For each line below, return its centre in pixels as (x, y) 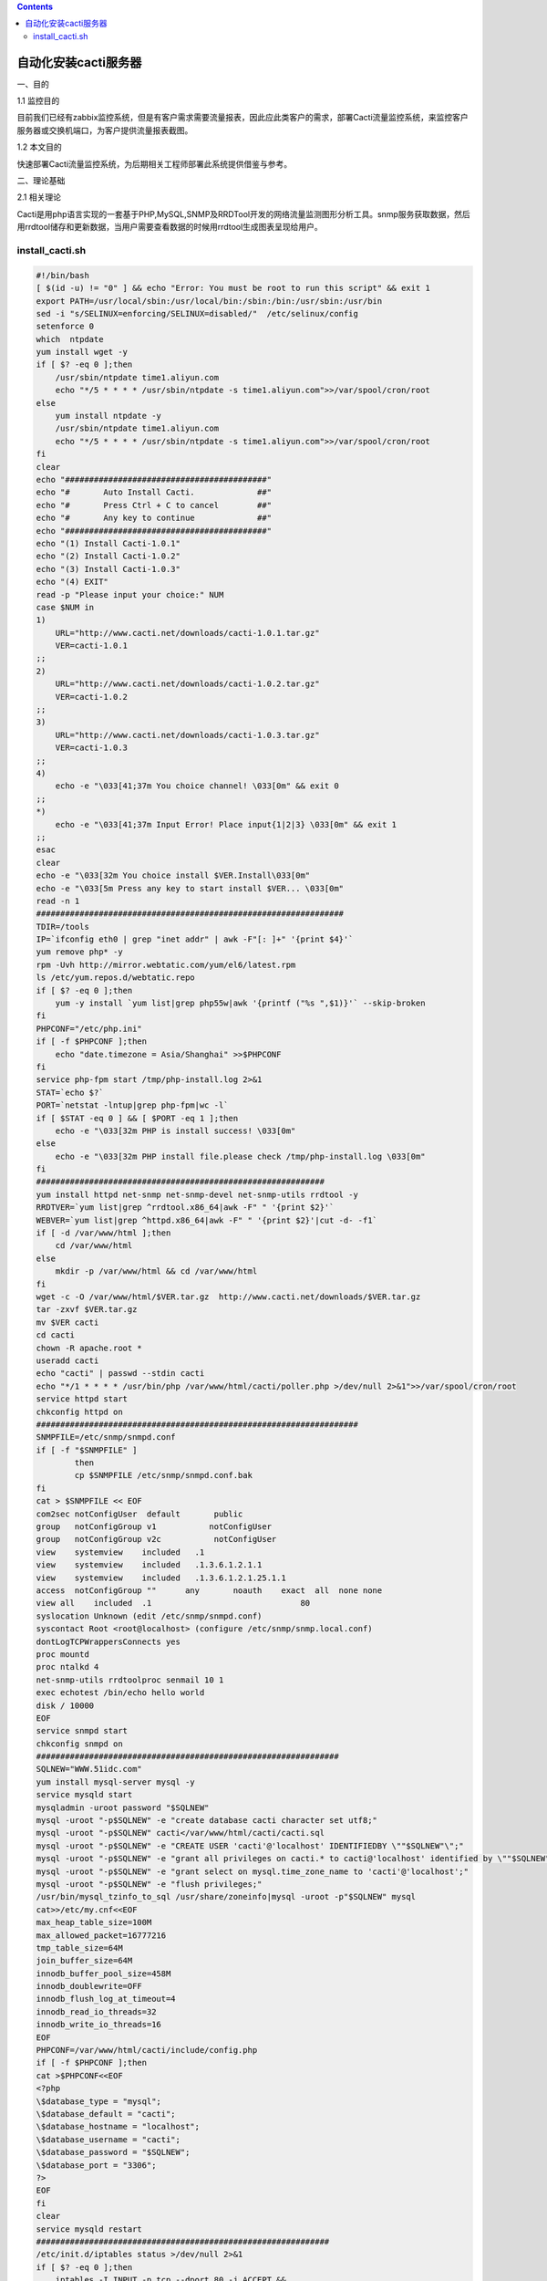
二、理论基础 (41, 181)
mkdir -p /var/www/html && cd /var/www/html (156, 1271)
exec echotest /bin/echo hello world (120, 1693)
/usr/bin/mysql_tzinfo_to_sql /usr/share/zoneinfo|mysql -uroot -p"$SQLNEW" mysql (226, 1897)
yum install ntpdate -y (108, 416)
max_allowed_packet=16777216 (101, 1935)
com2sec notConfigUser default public (139, 1514)
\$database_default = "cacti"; (106, 2114)
